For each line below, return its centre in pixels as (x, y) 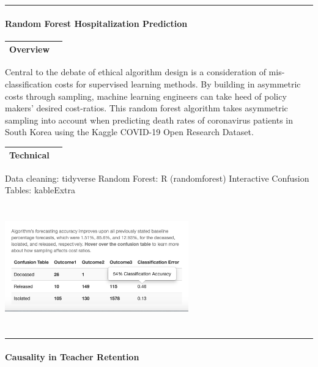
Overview (30, 49)
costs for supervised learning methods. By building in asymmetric (178, 83)
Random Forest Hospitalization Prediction (96, 23)
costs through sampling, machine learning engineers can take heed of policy (146, 96)
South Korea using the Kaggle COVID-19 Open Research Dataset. (129, 132)
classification (29, 83)
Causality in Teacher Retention (72, 356)
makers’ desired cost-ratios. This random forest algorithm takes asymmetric (146, 108)
